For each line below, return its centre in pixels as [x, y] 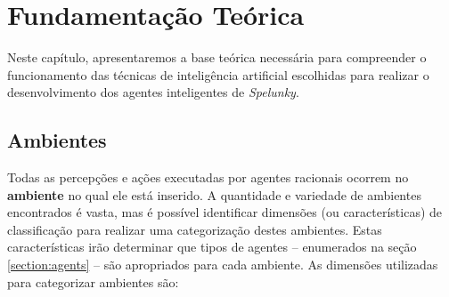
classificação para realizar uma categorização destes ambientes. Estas [195, 229]
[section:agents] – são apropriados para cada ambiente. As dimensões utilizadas [223, 265]
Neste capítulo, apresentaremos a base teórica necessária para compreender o [217, 57]
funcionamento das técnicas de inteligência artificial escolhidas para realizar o [218, 74]
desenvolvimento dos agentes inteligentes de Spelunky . [153, 92]
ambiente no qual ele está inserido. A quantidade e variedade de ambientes [214, 194]
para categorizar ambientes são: [93, 281]
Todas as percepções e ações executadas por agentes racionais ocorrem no [208, 177]
